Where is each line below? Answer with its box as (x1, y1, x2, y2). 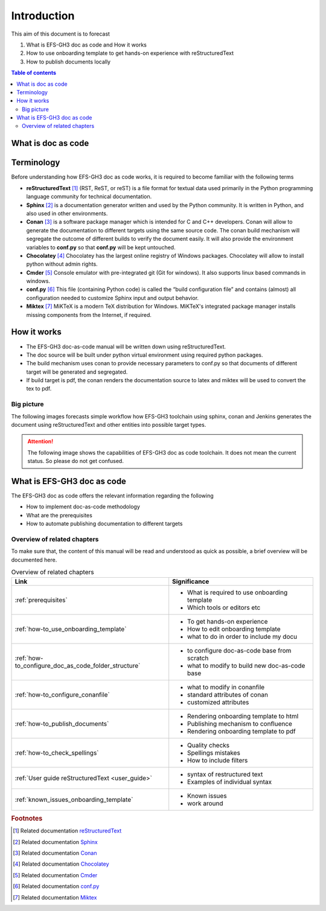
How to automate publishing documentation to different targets (26, 520, 183, 528)
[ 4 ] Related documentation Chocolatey (13, 860, 109, 868)
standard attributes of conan (187, 690, 269, 698)
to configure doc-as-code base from (187, 646, 292, 654)
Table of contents (11, 69, 57, 77)
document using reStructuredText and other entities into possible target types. (11, 421, 206, 429)
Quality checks (187, 741, 230, 749)
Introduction (11, 9, 75, 22)
